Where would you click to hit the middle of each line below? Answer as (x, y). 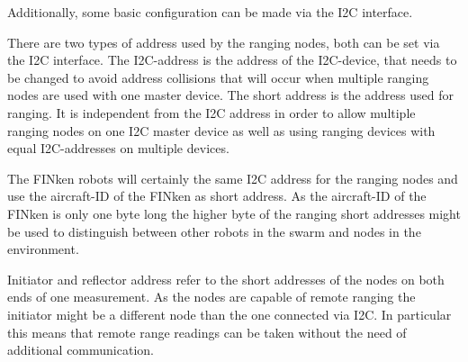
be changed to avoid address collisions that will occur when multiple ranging (218, 77)
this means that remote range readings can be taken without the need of (207, 332)
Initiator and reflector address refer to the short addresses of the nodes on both (226, 279)
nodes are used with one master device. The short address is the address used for (231, 95)
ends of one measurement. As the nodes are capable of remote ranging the (211, 297)
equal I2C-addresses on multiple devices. (118, 148)
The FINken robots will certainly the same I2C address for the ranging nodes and (233, 178)
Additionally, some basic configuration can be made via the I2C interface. (210, 12)
